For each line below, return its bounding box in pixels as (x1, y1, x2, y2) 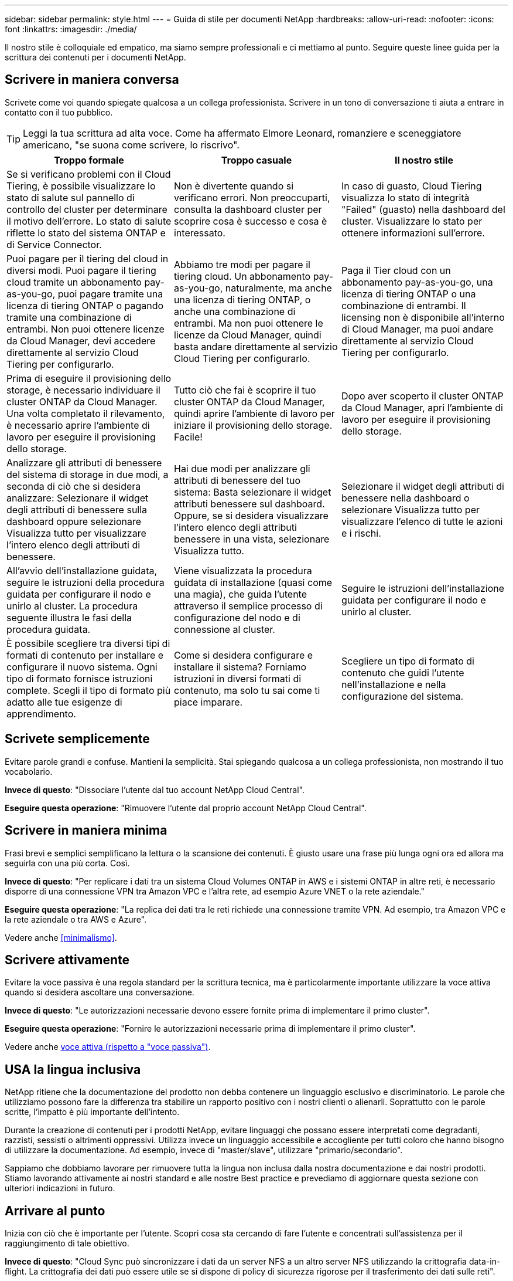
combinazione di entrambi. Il (341, 299, 466, 311)
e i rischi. (341, 527, 381, 539)
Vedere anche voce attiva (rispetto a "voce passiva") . (5, 1042, 211, 1052)
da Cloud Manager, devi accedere (6, 334, 156, 347)
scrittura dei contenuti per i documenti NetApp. (5, 52, 186, 62)
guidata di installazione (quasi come (173, 576, 333, 588)
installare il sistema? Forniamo (173, 660, 307, 673)
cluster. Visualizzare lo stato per (341, 215, 483, 227)
